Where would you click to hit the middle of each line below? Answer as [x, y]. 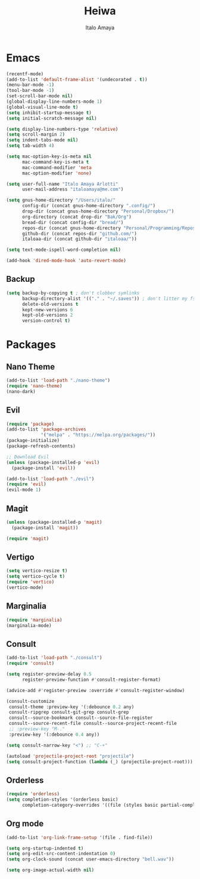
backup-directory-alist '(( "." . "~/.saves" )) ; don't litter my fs [109, 299]
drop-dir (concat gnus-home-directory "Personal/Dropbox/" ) [98, 211]
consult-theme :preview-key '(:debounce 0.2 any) [71, 707]
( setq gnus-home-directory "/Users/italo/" [61, 200]
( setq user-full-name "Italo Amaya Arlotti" [62, 184]
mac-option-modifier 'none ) [57, 173]
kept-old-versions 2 [47, 315]
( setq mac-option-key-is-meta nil [49, 156]
